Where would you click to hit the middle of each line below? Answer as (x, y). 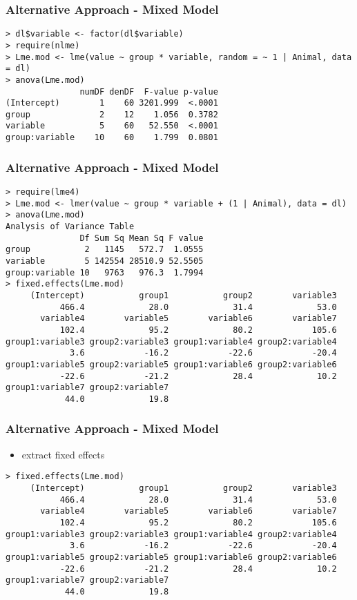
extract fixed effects (63, 454)
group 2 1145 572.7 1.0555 (105, 250)
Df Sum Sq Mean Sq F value (142, 238)
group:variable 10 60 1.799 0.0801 (112, 138)
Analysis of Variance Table (70, 226)
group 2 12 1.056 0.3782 (112, 114)
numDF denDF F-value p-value (149, 91)
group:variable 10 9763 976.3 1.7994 (105, 272)
